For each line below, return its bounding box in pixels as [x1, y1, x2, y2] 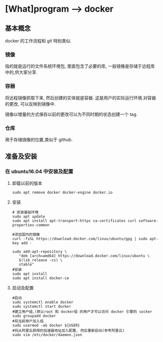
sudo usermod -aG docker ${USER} [12, 323, 80, 328]
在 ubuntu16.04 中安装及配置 [5, 168, 73, 175]
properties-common [12, 222, 50, 227]
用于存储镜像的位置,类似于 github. [5, 137, 73, 142]
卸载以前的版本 [12, 180, 42, 186]
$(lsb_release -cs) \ [18, 258, 63, 262]
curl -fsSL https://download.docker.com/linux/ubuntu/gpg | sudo [12, 236, 147, 241]
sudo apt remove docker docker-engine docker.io [12, 190, 113, 195]
